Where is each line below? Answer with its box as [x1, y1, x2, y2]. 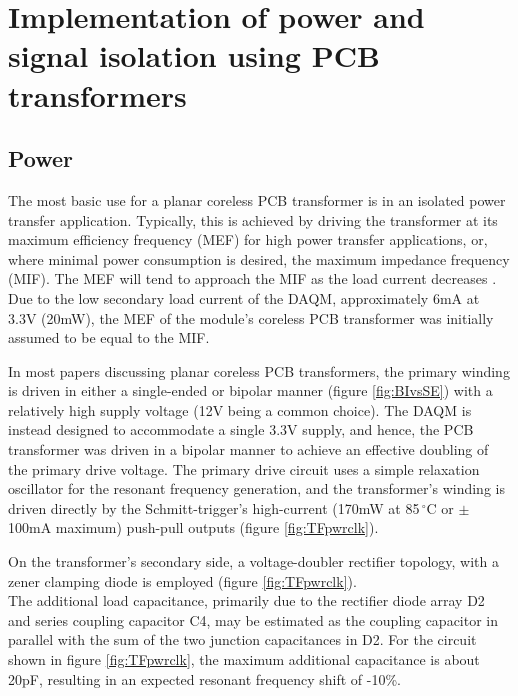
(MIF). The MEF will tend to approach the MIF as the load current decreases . [8, 268, 497, 289]
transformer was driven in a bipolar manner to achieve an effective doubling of [8, 439, 489, 460]
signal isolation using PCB [8, 35, 380, 76]
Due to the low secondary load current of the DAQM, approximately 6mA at [8, 287, 480, 308]
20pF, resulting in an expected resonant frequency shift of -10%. [8, 668, 401, 689]
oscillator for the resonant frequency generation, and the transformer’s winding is [8, 478, 505, 499]
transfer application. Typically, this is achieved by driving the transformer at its [8, 209, 498, 230]
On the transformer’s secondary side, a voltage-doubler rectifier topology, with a [8, 551, 499, 572]
